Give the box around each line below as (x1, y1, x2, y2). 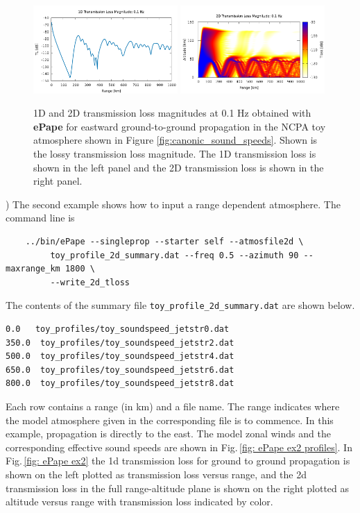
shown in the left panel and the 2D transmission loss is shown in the (33, 160, 324, 174)
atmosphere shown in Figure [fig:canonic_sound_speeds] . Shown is (33, 133, 318, 147)
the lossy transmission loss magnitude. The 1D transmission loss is (33, 146, 316, 161)
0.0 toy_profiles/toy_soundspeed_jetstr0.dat (6, 324, 230, 335)
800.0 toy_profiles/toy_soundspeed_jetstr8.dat (6, 378, 234, 389)
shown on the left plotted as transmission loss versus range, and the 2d (6, 466, 307, 481)
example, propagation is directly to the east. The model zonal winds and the (6, 426, 331, 441)
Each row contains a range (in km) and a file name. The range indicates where (6, 399, 340, 414)
